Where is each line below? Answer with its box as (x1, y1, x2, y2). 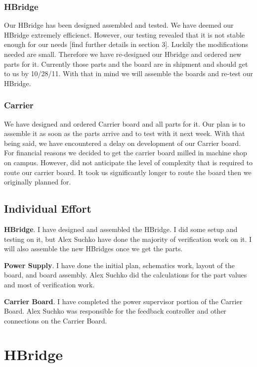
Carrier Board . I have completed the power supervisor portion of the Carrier (4, 296, 243, 306)
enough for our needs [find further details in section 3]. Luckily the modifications (4, 39, 248, 49)
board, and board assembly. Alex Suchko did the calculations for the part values (4, 270, 247, 280)
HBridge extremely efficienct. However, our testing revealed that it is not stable (4, 29, 245, 40)
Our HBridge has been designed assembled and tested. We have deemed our (4, 20, 234, 30)
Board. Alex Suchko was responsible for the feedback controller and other (4, 306, 226, 316)
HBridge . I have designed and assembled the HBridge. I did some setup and (4, 224, 238, 234)
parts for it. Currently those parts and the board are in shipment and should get (4, 58, 248, 69)
